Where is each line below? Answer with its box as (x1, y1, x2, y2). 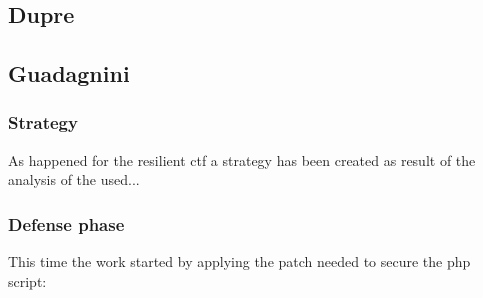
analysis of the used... (8, 169, 140, 190)
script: (8, 270, 47, 291)
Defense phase (8, 211, 125, 236)
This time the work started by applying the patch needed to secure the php (8, 251, 471, 272)
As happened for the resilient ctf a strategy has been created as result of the (8, 149, 476, 170)
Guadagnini (8, 58, 130, 89)
